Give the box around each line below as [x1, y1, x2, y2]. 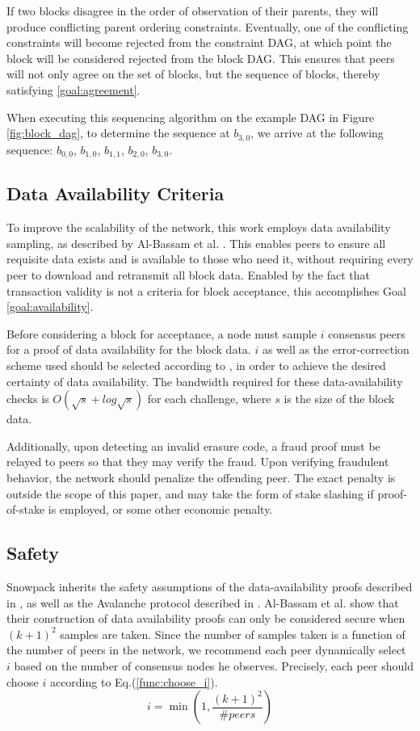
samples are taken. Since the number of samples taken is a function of [60, 625, 405, 642]
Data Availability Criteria [6, 181, 225, 206]
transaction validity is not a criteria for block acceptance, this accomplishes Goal [6, 282, 406, 299]
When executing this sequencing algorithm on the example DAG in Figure [6, 108, 375, 125]
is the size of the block [283, 390, 395, 407]
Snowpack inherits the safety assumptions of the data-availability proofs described [6, 578, 413, 594]
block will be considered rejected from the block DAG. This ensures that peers [6, 49, 395, 66]
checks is [6, 390, 49, 407]
